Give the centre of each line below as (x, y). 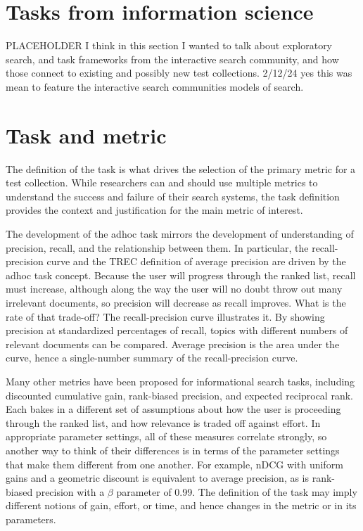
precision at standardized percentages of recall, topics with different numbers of (177, 330)
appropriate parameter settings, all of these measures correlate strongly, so (166, 436)
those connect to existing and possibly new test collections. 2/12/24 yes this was (179, 73)
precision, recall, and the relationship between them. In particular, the (157, 247)
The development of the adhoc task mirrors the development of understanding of (180, 233)
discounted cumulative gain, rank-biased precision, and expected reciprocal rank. (179, 395)
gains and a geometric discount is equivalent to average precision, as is (158, 478)
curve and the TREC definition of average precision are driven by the (196, 261)
